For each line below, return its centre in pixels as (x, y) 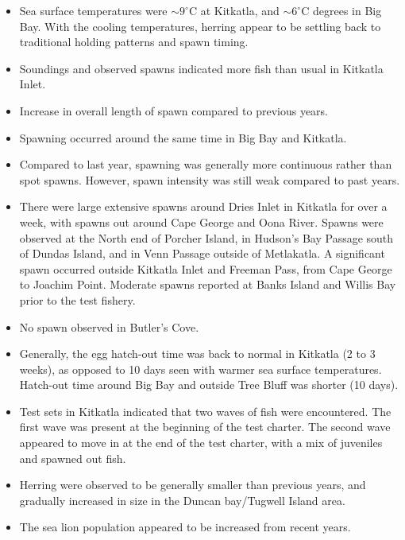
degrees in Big (347, 10)
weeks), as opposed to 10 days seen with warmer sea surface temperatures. (201, 369)
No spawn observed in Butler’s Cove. (109, 326)
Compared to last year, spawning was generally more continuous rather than (206, 164)
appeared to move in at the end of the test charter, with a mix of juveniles (201, 443)
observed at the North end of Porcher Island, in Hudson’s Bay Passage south (206, 237)
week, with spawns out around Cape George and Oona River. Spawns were (201, 221)
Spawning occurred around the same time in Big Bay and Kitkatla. (183, 137)
